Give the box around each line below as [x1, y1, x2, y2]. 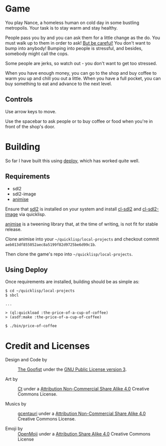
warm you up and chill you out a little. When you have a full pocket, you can [5, 75, 161, 81]
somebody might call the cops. [5, 51, 69, 57]
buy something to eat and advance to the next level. [5, 81, 112, 87]
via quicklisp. [19, 211, 46, 217]
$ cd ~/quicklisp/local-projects [5, 289, 75, 294]
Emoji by [5, 425, 23, 431]
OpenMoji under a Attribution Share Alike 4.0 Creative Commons [17, 431, 151, 437]
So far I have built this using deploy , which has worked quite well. [5, 157, 140, 163]
